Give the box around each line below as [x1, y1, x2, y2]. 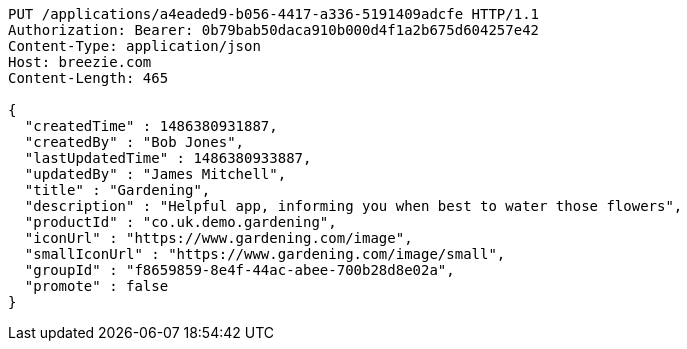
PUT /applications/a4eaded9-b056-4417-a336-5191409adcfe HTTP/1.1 [8, 6, 540, 22]
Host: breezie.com [8, 54, 152, 70]
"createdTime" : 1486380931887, [24, 118, 278, 134]
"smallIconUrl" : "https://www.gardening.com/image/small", [24, 246, 506, 262]
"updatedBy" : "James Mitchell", [24, 166, 287, 182]
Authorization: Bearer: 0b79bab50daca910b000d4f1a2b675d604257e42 [8, 22, 540, 38]
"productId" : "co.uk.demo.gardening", [24, 214, 337, 230]
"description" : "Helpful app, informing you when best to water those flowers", [24, 198, 683, 214]
